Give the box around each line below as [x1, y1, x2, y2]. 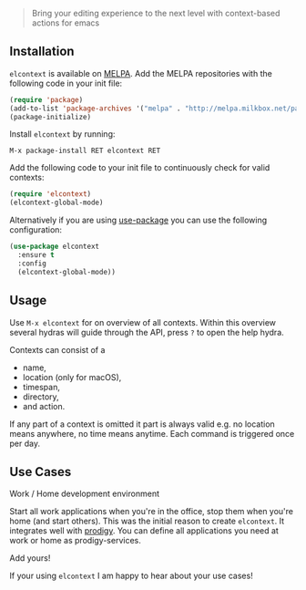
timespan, [22, 381, 61, 392]
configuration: [9, 224, 62, 235]
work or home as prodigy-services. [9, 535, 141, 546]
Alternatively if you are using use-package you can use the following [9, 214, 268, 226]
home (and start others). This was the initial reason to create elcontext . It [9, 515, 285, 527]
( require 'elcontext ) [9, 190, 92, 199]
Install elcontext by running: [9, 129, 116, 140]
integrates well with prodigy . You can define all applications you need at [9, 525, 280, 536]
